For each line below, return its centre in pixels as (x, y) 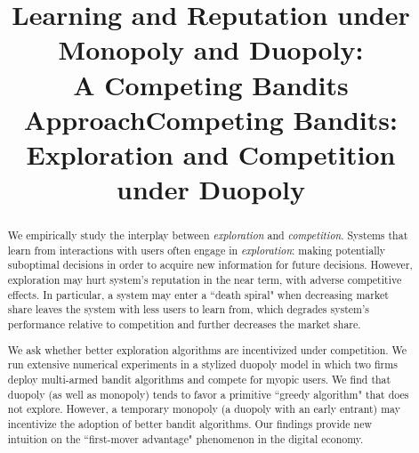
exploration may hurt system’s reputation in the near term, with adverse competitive (205, 280)
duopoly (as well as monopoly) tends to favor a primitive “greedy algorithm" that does (208, 394)
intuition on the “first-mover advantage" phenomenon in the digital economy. (185, 438)
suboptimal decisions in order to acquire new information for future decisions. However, (210, 265)
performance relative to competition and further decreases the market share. (184, 324)
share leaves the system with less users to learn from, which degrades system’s (188, 309)
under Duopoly (211, 189)
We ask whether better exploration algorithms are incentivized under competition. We (207, 349)
